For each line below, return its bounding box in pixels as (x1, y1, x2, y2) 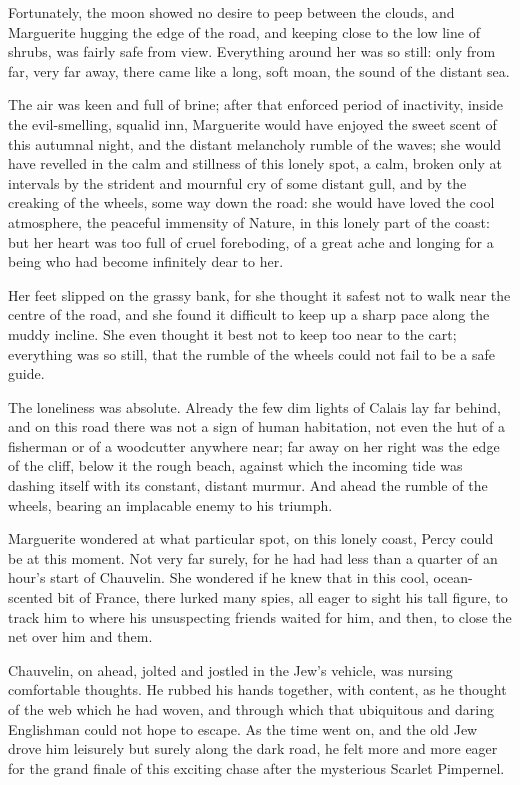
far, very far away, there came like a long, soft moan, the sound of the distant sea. (8, 60, 510, 81)
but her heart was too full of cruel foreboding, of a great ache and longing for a (8, 231, 494, 252)
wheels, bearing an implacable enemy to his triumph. (8, 494, 333, 515)
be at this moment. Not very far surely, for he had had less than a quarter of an (8, 547, 498, 568)
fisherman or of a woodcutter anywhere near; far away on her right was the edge (8, 435, 500, 456)
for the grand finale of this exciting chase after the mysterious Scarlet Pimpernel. (8, 757, 505, 778)
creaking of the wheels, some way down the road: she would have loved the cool (8, 192, 495, 213)
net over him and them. (8, 626, 153, 647)
